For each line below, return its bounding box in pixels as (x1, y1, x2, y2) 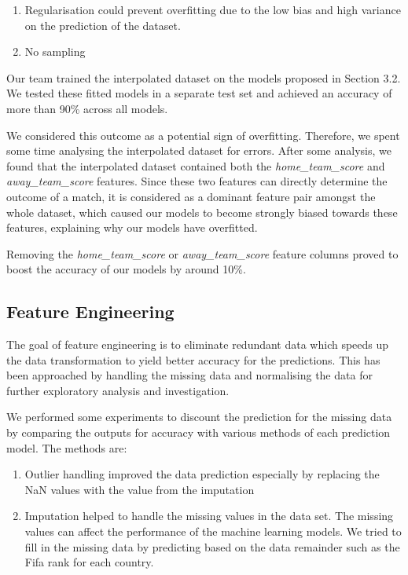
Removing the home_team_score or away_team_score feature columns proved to (6, 245, 399, 262)
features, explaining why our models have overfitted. (6, 219, 258, 236)
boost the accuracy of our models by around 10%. (6, 261, 246, 277)
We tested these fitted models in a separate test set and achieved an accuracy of (6, 85, 392, 101)
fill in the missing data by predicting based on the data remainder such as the (24, 538, 400, 555)
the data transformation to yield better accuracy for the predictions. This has (6, 351, 380, 368)
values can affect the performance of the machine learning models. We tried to (24, 523, 402, 540)
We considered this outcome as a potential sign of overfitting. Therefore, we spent (6, 126, 400, 143)
